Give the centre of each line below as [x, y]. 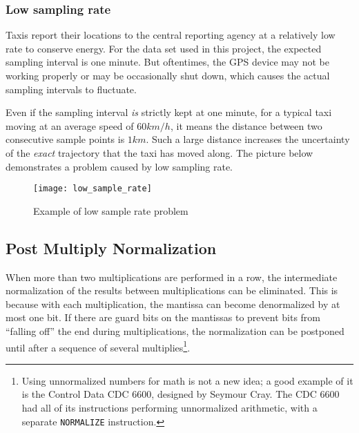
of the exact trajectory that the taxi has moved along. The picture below [159, 152]
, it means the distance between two [246, 125]
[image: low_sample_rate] [93, 189]
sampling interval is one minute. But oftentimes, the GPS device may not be [167, 62]
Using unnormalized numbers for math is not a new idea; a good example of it [187, 380]
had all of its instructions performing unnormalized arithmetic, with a [169, 408]
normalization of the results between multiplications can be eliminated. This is [172, 290]
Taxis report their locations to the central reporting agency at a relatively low [171, 35]
